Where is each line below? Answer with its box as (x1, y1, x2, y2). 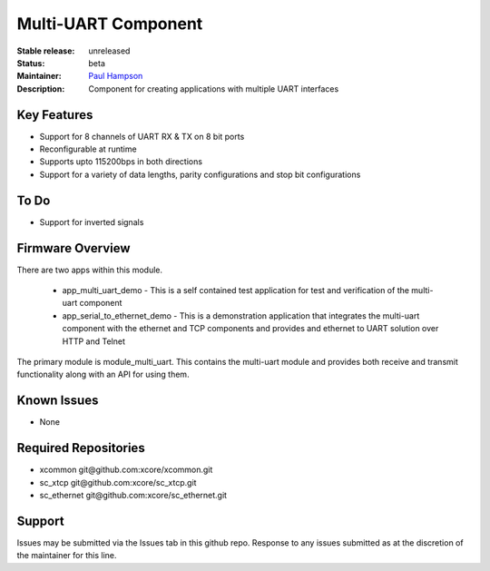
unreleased (88, 45, 131, 56)
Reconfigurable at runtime (39, 143, 137, 154)
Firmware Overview (16, 241, 131, 256)
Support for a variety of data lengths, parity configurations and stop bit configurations (39, 169, 361, 180)
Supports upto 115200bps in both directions (39, 156, 203, 167)
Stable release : (16, 45, 75, 56)
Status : (16, 57, 45, 68)
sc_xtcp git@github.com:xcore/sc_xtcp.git (39, 477, 197, 487)
